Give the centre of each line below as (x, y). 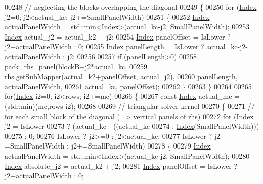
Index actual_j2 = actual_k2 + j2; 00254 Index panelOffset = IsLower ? (118, 36)
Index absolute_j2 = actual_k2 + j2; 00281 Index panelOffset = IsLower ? (121, 165)
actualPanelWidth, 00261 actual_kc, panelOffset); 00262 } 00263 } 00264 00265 (128, 86)
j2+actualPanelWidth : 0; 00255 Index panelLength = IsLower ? (104, 46)
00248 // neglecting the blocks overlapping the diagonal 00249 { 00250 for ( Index (131, 7)
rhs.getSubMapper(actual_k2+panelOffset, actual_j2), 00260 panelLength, (121, 76)
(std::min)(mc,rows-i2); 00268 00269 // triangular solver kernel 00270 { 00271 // (130, 106)
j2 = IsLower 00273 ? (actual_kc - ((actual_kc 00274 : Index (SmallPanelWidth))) (132, 126)
